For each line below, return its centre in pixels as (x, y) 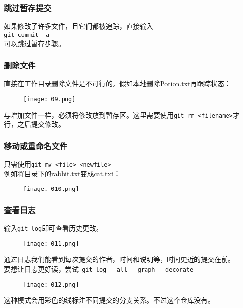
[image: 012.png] (51, 284)
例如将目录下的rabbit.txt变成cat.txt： (62, 173)
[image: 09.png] (49, 99)
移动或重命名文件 (36, 145)
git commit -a (27, 35)
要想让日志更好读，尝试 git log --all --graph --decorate (99, 269)
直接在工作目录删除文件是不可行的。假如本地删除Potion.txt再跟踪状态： (118, 83)
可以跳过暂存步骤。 (34, 43)
